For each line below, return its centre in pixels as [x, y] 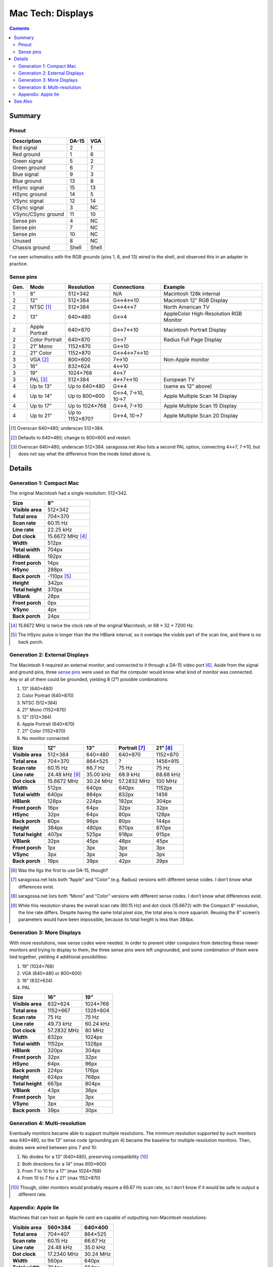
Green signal [28, 161]
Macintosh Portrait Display [195, 330]
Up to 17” [41, 406]
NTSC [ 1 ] [41, 307]
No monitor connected [45, 738]
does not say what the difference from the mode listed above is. [85, 454]
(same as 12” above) [188, 386]
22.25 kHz [60, 530]
